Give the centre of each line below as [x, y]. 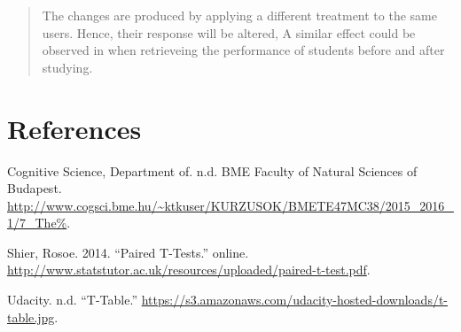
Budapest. [35, 188]
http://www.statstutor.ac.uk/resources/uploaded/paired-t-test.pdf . [189, 270]
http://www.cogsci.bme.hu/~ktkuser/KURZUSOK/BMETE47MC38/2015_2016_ [230, 205]
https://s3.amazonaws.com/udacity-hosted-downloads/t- [295, 300]
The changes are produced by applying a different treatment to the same [239, 15]
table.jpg [31, 317]
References [74, 128]
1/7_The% [37, 223]
